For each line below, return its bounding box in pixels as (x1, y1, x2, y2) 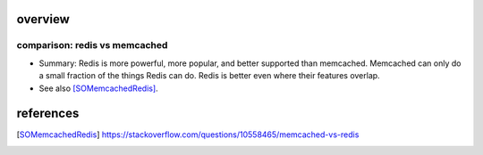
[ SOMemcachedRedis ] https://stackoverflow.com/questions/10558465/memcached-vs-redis (16, 129, 360, 140)
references (16, 106, 80, 121)
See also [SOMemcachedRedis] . (38, 83, 158, 94)
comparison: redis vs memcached (16, 39, 168, 52)
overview (16, 12, 71, 27)
